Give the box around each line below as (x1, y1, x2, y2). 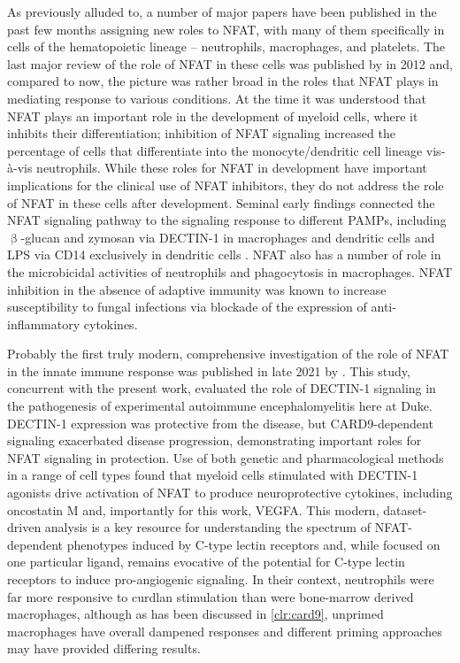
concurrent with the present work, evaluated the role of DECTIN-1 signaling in (7, 379, 436, 397)
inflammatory (7, 314, 80, 333)
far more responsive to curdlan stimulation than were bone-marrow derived (7, 587, 414, 605)
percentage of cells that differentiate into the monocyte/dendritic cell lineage (7, 141, 423, 159)
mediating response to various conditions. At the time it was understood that (7, 89, 426, 107)
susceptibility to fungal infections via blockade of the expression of (7, 297, 367, 316)
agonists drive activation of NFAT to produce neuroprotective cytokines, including (7, 483, 453, 502)
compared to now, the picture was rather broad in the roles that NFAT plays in (7, 72, 439, 90)
